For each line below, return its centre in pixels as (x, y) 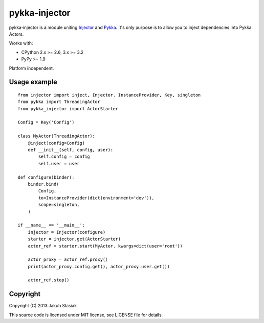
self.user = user (59, 163)
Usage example (33, 82)
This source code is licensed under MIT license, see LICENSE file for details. (86, 315)
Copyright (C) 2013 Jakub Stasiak (43, 306)
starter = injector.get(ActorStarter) (74, 239)
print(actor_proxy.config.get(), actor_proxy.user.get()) (99, 266)
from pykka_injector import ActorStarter (68, 109)
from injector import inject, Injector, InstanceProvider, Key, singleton (109, 95)
